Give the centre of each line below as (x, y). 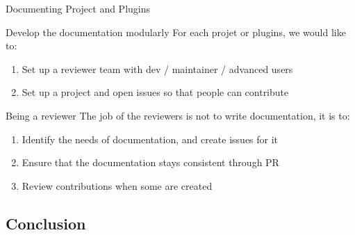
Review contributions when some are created (117, 185)
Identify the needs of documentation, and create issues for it (150, 139)
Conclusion (46, 223)
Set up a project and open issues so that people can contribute (155, 92)
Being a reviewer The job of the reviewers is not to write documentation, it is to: (178, 115)
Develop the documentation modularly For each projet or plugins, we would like (176, 32)
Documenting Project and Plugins (78, 8)
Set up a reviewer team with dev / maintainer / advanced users (157, 68)
